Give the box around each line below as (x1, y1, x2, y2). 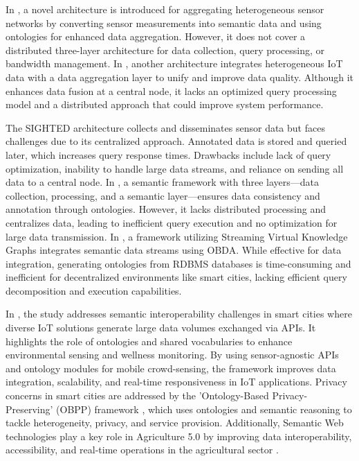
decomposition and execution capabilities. (6, 283, 182, 297)
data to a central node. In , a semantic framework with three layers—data (6, 175, 319, 189)
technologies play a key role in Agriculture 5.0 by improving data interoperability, (6, 428, 352, 443)
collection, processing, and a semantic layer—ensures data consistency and (6, 188, 320, 202)
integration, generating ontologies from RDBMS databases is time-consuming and (6, 256, 351, 270)
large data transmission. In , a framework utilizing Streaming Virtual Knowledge (6, 229, 348, 243)
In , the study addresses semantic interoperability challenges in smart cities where (6, 306, 352, 321)
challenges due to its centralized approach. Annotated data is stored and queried (6, 134, 347, 148)
